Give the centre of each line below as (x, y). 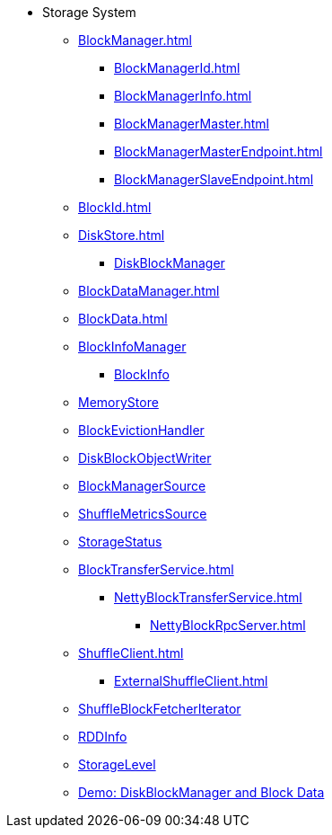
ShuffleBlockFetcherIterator (160, 709)
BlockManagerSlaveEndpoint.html (214, 179)
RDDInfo (103, 737)
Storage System (89, 12)
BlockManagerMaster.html (192, 124)
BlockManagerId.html (177, 68)
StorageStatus (120, 542)
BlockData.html (123, 319)
